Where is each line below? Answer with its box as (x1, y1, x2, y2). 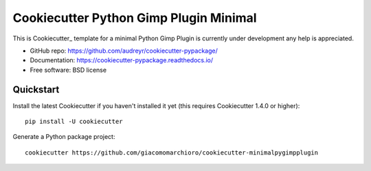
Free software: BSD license (30, 66, 106, 74)
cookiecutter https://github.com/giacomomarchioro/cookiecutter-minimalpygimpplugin (25, 148, 319, 157)
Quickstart (12, 83, 60, 95)
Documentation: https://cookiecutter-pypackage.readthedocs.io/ (30, 56, 214, 64)
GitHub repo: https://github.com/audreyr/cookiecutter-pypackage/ (30, 47, 218, 55)
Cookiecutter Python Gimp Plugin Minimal (12, 10, 257, 25)
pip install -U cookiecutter (25, 118, 123, 126)
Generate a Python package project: (12, 133, 115, 141)
